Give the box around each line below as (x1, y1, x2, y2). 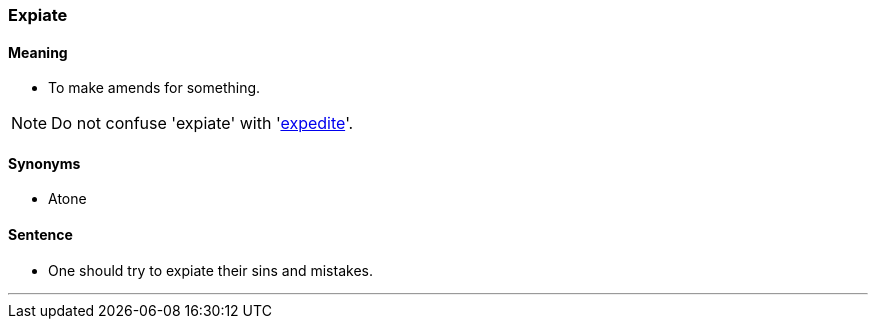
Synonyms (8, 154, 81, 172)
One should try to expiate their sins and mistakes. (48, 261, 373, 279)
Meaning (8, 43, 68, 61)
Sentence (8, 226, 73, 244)
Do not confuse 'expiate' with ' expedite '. (51, 113, 354, 134)
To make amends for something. (48, 79, 261, 97)
